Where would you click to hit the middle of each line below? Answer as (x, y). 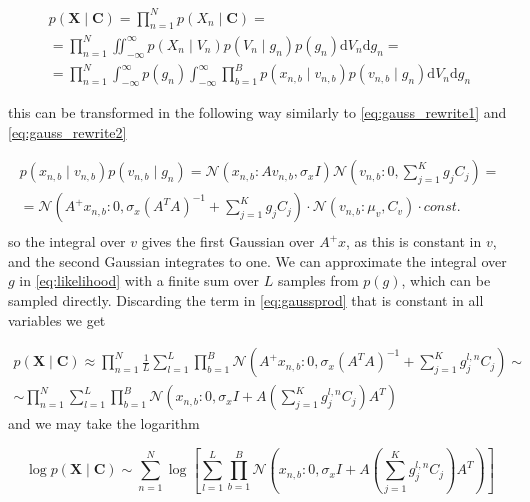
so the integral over (67, 241)
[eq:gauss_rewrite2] (67, 131)
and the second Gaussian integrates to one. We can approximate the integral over (257, 260)
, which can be (446, 280)
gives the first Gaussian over (228, 241)
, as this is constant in (414, 241)
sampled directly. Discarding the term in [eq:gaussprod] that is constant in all (246, 300)
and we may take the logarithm (104, 423)
